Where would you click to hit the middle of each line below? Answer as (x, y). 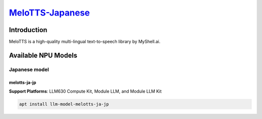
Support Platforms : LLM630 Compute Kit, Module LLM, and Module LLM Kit (85, 91)
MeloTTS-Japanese (49, 13)
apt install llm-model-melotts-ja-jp (64, 104)
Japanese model (29, 69)
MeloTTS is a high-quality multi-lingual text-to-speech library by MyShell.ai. (85, 42)
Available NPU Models (43, 55)
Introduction (28, 30)
